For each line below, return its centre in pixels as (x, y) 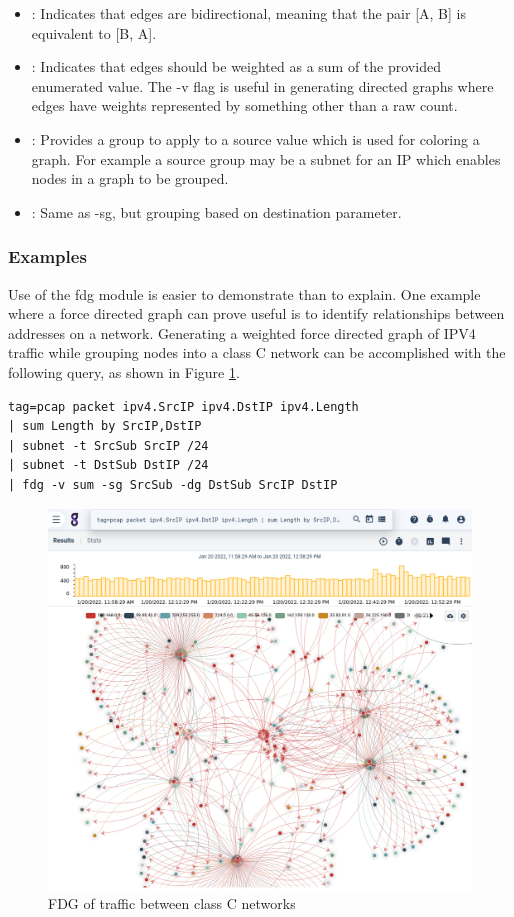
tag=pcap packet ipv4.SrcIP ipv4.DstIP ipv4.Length (183, 406)
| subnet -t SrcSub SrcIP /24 (108, 445)
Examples (47, 256)
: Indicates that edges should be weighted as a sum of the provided (236, 66)
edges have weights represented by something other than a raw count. (244, 105)
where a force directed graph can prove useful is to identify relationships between (256, 313)
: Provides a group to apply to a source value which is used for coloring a (255, 138)
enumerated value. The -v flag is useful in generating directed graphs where (262, 85)
